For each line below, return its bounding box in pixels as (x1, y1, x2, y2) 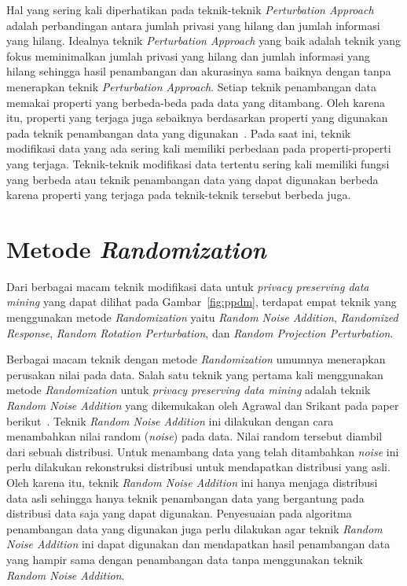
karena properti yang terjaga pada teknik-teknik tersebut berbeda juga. (6, 186, 351, 203)
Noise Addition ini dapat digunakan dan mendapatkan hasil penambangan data (6, 536, 390, 552)
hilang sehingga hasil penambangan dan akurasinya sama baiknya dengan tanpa (6, 63, 391, 79)
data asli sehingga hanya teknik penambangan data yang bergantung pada (6, 489, 365, 506)
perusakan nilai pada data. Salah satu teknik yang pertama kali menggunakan (6, 366, 383, 382)
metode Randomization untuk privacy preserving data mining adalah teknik (6, 381, 371, 398)
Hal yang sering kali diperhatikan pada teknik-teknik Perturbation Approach (6, 2, 374, 17)
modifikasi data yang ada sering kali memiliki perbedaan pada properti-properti (6, 140, 391, 157)
